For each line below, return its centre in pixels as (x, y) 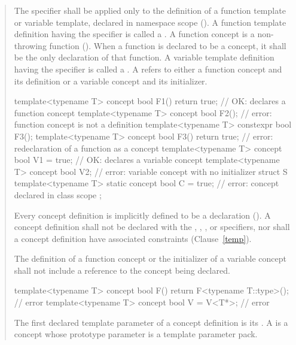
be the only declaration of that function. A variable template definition (144, 57)
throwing (30, 45)
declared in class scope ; (58, 194)
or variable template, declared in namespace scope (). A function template (150, 22)
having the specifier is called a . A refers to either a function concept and (148, 69)
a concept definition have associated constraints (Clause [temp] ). (133, 238)
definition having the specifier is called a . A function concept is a (134, 34)
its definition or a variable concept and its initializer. (111, 81)
